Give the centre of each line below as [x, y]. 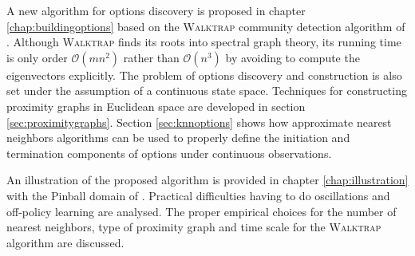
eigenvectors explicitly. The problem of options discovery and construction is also [204, 75]
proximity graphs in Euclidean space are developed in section [156, 106]
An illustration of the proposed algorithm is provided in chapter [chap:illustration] [207, 180]
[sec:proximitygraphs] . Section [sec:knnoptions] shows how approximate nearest [199, 122]
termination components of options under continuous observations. [169, 153]
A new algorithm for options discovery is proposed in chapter [156, 10]
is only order [37, 57]
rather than [151, 57]
